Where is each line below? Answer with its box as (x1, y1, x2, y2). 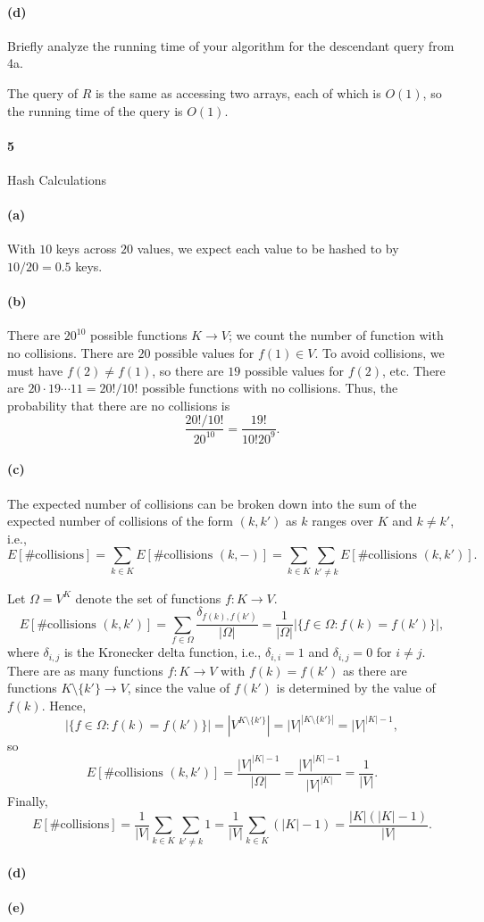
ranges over (312, 511, 374, 530)
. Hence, (41, 695, 87, 714)
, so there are (152, 361, 224, 379)
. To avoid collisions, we (314, 343, 445, 361)
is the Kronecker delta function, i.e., (63, 643, 262, 661)
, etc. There (382, 361, 446, 379)
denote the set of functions (75, 588, 221, 607)
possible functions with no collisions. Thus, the (141, 378, 398, 397)
